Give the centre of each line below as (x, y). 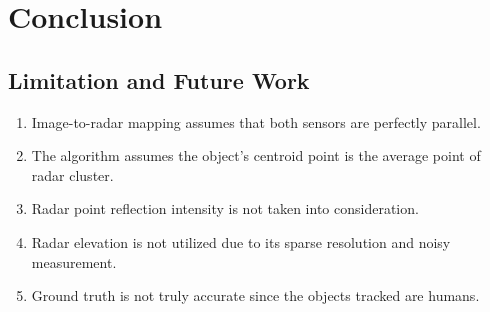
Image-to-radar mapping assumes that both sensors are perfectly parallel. (256, 121)
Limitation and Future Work (159, 79)
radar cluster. (72, 174)
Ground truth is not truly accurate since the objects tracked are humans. (255, 295)
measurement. (74, 261)
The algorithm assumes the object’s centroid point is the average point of (256, 155)
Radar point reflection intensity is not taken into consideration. (225, 208)
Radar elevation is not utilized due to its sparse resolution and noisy (241, 241)
